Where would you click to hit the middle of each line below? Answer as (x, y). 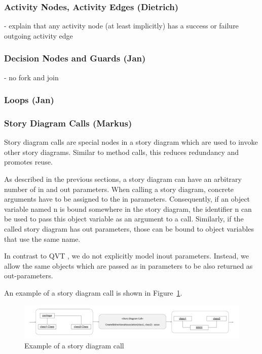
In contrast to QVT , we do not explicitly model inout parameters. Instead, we (126, 256)
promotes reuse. (28, 162)
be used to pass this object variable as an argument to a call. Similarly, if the (124, 219)
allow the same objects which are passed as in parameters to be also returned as (128, 265)
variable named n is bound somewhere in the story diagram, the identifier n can (128, 208)
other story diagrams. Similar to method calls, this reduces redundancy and (122, 152)
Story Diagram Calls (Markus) (68, 123)
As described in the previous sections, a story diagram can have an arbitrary (123, 179)
